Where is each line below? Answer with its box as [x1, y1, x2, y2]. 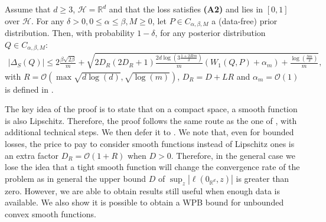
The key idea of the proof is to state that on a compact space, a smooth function [5, 103, 298, 115]
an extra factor [5, 149, 59, 161]
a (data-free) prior [211, 14, 278, 27]
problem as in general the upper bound [5, 172, 146, 184]
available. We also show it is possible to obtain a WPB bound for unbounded [5, 196, 284, 208]
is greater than [236, 172, 289, 184]
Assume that [5, 3, 51, 15]
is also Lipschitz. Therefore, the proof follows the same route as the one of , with [5, 114, 297, 126]
